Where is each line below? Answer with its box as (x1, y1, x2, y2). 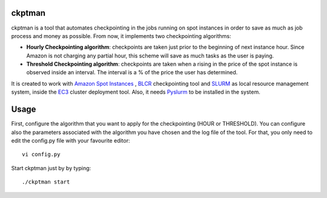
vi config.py (22, 151, 61, 158)
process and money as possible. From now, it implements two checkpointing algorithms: (11, 32, 231, 39)
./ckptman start (22, 179, 70, 185)
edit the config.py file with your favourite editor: (11, 136, 130, 144)
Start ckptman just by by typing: (11, 164, 91, 171)
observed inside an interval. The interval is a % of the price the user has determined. (26, 69, 238, 76)
